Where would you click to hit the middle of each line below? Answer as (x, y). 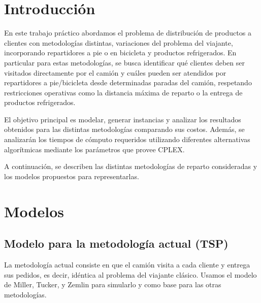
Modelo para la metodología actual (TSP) (116, 243)
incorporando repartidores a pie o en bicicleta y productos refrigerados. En (120, 53)
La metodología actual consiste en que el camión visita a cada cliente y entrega (127, 265)
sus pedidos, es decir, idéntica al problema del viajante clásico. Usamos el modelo (130, 274)
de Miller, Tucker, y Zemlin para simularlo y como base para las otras (113, 284)
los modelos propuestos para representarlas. (72, 176)
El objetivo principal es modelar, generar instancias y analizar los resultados (123, 119)
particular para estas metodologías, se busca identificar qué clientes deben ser (124, 62)
